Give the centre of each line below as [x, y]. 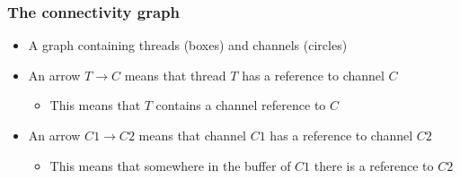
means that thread [175, 75]
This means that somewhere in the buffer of [170, 165]
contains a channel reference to [241, 105]
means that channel [192, 135]
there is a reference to [374, 165]
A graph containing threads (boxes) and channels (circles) [188, 45]
